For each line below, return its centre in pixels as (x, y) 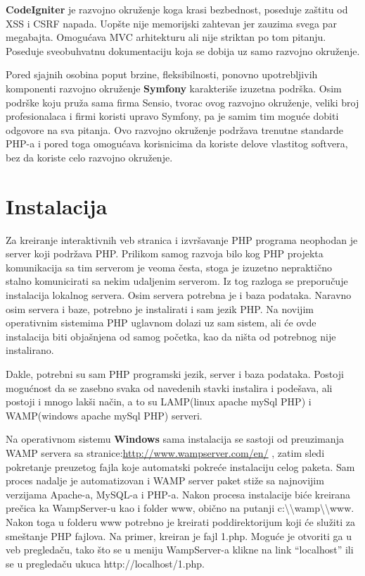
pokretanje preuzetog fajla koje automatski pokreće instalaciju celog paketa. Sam (180, 466)
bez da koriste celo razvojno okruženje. (89, 157)
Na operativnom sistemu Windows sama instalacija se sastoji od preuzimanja (175, 439)
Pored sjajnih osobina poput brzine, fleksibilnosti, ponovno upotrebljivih (162, 74)
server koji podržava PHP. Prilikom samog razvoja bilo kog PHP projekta (165, 253)
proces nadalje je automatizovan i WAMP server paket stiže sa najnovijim (165, 480)
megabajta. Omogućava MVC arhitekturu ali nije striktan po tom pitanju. (166, 37)
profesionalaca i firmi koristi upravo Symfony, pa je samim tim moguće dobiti (172, 116)
